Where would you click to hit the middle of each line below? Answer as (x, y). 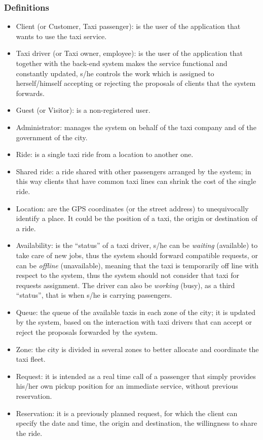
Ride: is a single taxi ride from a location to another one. (105, 154)
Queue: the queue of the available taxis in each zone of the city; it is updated (136, 312)
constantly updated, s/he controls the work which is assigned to (115, 73)
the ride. (29, 433)
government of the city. (52, 137)
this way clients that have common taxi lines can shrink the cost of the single (136, 181)
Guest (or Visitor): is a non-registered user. (83, 110)
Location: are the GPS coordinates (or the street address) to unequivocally (132, 208)
